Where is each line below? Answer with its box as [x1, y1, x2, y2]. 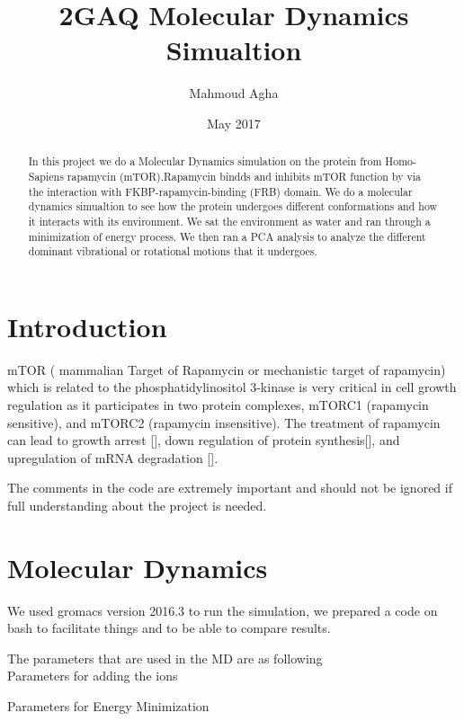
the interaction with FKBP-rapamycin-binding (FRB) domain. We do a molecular [28, 183, 413, 199]
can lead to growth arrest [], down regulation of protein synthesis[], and [7, 431, 400, 450]
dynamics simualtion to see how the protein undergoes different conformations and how [28, 199, 438, 214]
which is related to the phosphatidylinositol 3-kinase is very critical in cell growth [7, 378, 457, 396]
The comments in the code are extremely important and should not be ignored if [7, 478, 452, 497]
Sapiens [28, 168, 64, 183]
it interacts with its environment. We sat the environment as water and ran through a [28, 213, 431, 228]
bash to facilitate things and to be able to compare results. [7, 619, 331, 637]
